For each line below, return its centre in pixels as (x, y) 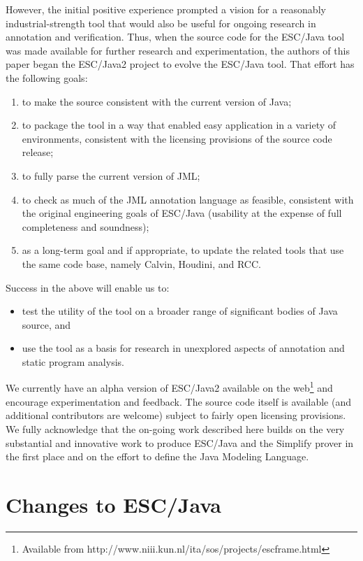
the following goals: (47, 77)
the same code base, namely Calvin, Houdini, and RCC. (141, 263)
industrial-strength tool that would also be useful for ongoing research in (161, 23)
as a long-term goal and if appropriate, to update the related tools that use (183, 250)
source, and (46, 324)
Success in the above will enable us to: (88, 287)
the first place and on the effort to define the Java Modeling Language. (157, 456)
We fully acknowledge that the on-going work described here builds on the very (175, 428)
